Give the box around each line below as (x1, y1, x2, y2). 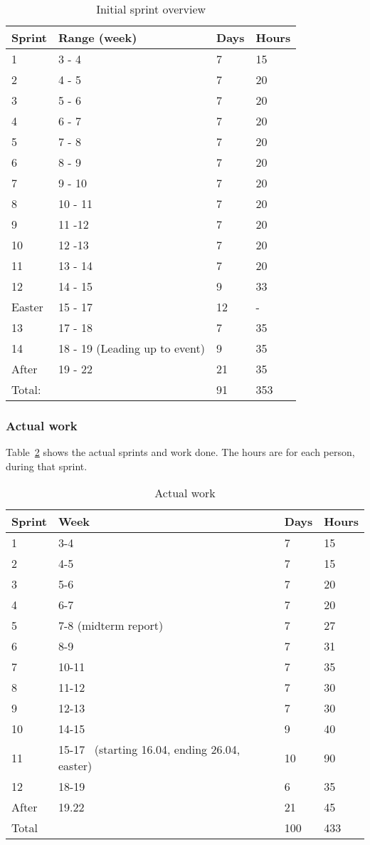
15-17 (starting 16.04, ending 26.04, (58, 741, 240, 758)
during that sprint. (6, 458, 88, 473)
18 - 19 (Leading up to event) (58, 340, 206, 356)
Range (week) (58, 29, 137, 46)
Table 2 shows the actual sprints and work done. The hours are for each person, (6, 445, 355, 460)
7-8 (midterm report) (58, 617, 164, 634)
